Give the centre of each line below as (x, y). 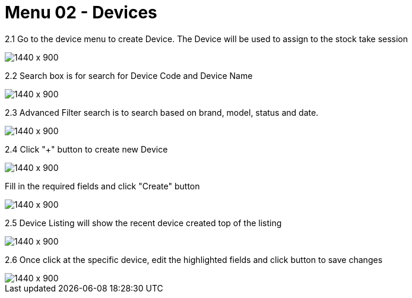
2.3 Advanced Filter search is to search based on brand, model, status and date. (162, 112)
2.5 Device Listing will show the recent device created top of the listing (143, 223)
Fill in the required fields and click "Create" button (102, 186)
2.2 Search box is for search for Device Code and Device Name (129, 75)
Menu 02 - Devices (81, 12)
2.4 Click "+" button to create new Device (86, 149)
